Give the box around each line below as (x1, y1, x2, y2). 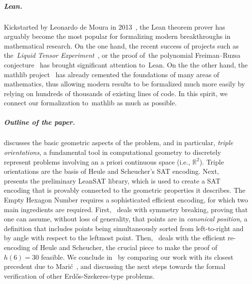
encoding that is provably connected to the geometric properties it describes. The (4, 185, 246, 195)
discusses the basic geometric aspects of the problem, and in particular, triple (4, 137, 233, 148)
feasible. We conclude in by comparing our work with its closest (41, 251, 234, 262)
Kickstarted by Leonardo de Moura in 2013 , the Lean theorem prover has (4, 21, 225, 32)
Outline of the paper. (4, 117, 75, 127)
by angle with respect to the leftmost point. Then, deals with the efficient (4, 233, 226, 243)
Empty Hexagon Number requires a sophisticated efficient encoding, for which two (4, 195, 248, 205)
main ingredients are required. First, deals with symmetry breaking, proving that (4, 204, 248, 214)
